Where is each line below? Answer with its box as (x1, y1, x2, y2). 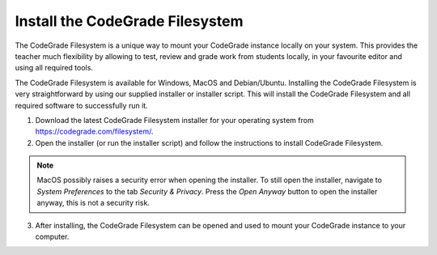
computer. (35, 232, 70, 242)
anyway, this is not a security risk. (36, 198, 150, 208)
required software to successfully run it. (15, 100, 149, 110)
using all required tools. (15, 63, 93, 73)
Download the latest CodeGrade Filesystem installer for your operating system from (35, 115, 315, 125)
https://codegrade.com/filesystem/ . (35, 126, 154, 137)
